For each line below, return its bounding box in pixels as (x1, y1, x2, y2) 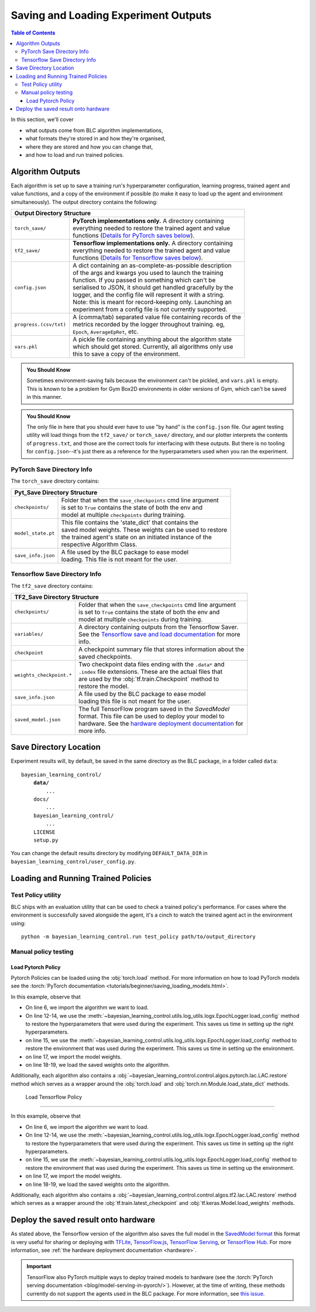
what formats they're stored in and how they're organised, (25, 135, 166, 142)
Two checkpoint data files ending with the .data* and (78, 660, 225, 668)
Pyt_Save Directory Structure (14, 488, 98, 497)
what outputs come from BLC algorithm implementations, (25, 126, 163, 134)
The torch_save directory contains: (11, 477, 99, 485)
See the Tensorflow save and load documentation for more (78, 630, 241, 638)
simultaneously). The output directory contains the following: (11, 198, 158, 205)
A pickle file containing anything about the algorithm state (73, 335, 232, 343)
